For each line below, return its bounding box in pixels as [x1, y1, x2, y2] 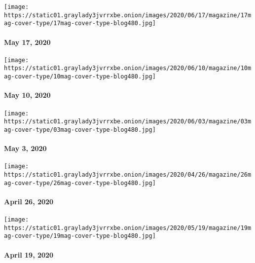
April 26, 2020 [4, 196, 54, 206]
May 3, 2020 [4, 143, 47, 153]
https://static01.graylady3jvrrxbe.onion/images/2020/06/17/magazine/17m [4, 11, 252, 19]
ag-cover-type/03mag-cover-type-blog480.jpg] [4, 126, 156, 133]
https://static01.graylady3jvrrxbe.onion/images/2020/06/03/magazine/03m [4, 118, 252, 125]
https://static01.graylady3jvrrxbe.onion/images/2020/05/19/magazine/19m [4, 224, 252, 231]
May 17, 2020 [4, 37, 51, 47]
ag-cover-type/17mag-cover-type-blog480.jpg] [4, 20, 156, 27]
